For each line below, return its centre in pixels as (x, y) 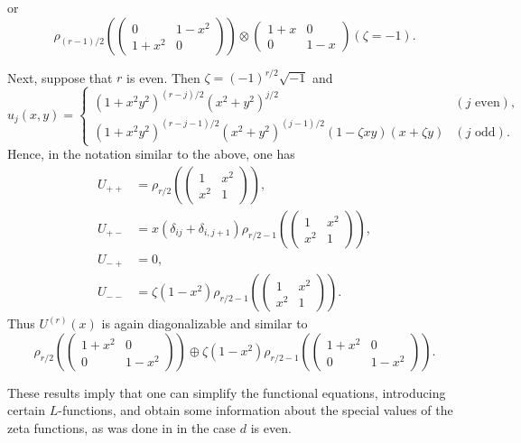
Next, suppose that (60, 77)
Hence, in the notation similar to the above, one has (151, 154)
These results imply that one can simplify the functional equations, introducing (227, 392)
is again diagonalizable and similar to (205, 323)
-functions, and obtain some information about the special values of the (256, 410)
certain (27, 410)
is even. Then (163, 77)
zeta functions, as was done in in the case (122, 428)
